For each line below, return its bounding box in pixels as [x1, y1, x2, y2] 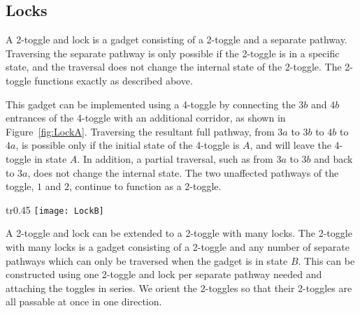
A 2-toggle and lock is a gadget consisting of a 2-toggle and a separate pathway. [6, 32, 347, 47]
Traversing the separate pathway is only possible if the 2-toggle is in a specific [6, 45, 340, 60]
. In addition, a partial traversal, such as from [77, 151, 273, 166]
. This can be [298, 253, 355, 268]
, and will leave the [250, 138, 331, 152]
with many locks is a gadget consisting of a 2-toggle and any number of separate [6, 239, 350, 254]
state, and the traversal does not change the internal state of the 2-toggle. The [6, 59, 342, 74]
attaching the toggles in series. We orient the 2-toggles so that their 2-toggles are [6, 280, 352, 295]
